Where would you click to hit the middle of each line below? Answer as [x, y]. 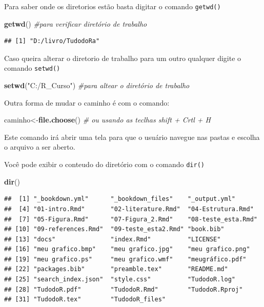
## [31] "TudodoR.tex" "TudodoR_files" [85, 300]
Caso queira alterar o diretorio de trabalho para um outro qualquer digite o [123, 58]
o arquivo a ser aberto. [40, 147]
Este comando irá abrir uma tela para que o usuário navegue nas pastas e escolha [132, 137]
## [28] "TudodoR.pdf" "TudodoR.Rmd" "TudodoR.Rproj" [124, 289]
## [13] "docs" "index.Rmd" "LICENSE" [113, 239]
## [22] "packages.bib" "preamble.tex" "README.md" [116, 269]
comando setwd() [32, 68]
